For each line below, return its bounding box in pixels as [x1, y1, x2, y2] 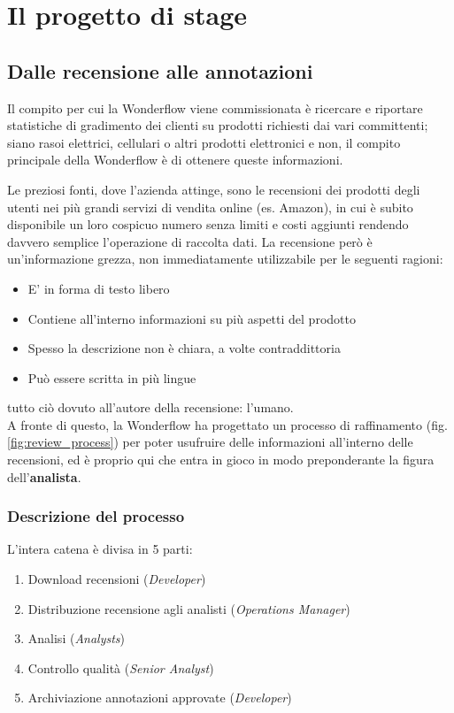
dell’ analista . [7, 467, 81, 486]
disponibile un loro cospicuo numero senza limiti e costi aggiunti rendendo [7, 215, 409, 234]
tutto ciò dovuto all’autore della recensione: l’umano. [7, 398, 294, 417]
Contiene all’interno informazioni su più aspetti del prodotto [27, 309, 356, 327]
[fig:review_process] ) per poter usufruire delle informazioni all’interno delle [7, 433, 413, 451]
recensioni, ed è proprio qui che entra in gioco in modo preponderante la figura [7, 450, 435, 469]
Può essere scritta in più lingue [27, 368, 196, 387]
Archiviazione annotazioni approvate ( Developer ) [27, 688, 292, 707]
